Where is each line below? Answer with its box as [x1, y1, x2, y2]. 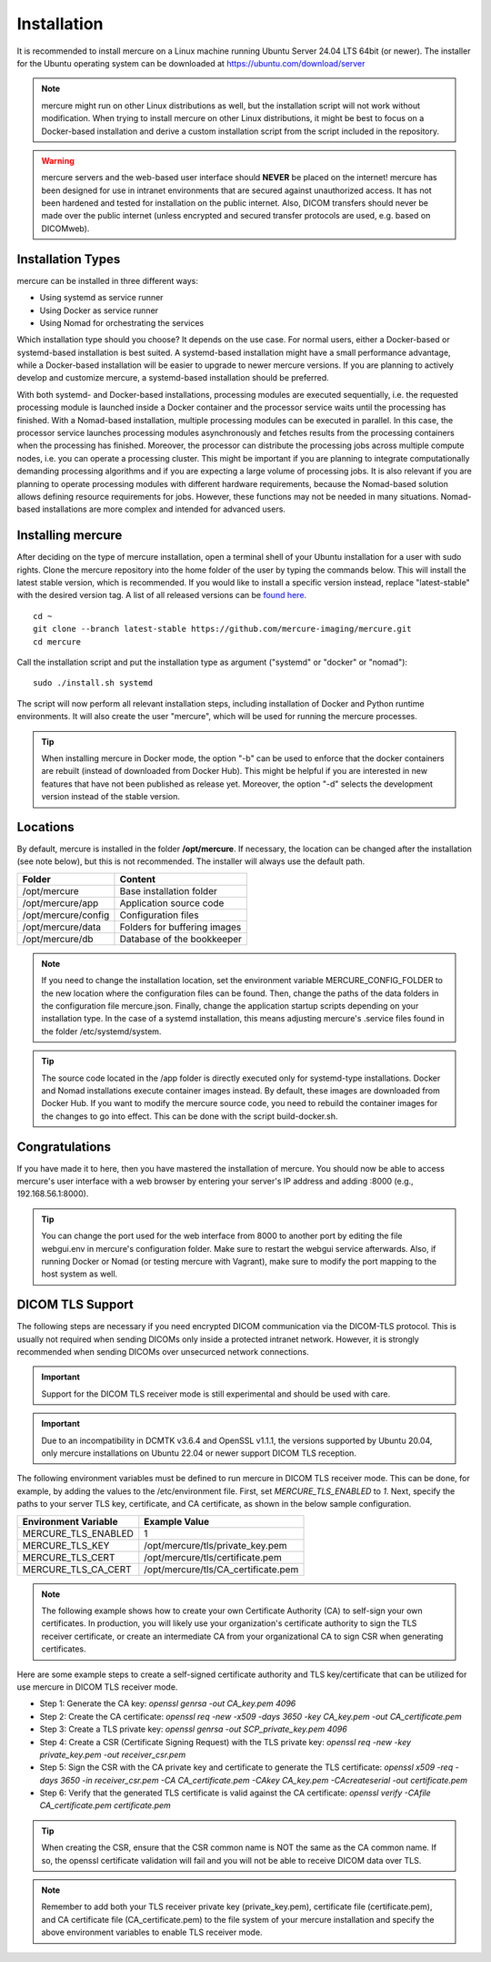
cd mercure [33, 636, 82, 646]
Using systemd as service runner [39, 292, 164, 303]
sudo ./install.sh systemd [33, 678, 154, 688]
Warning [41, 155, 75, 166]
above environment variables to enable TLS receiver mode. [41, 1926, 263, 1938]
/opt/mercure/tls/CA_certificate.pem [144, 1562, 299, 1575]
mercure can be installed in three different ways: [16, 275, 199, 286]
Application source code [119, 897, 225, 910]
